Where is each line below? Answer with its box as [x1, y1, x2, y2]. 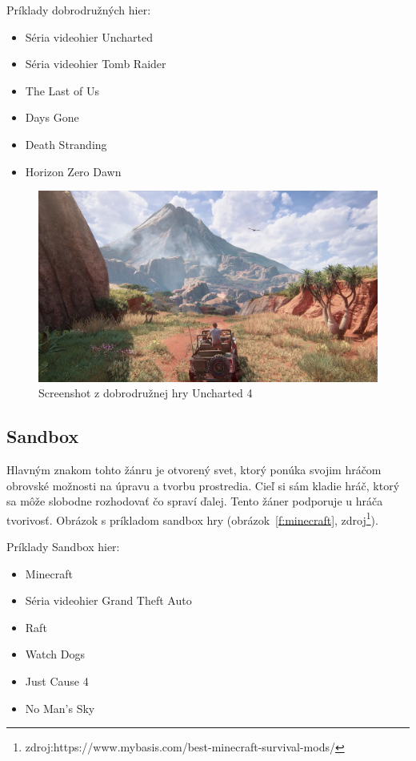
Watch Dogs [25, 646, 85, 662]
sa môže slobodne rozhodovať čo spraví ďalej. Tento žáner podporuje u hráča [6, 493, 383, 509]
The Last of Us [25, 82, 99, 99]
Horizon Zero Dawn [25, 163, 122, 179]
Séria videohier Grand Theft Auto [25, 592, 192, 609]
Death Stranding [25, 135, 107, 152]
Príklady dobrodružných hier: [6, 2, 151, 18]
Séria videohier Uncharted [25, 28, 153, 45]
